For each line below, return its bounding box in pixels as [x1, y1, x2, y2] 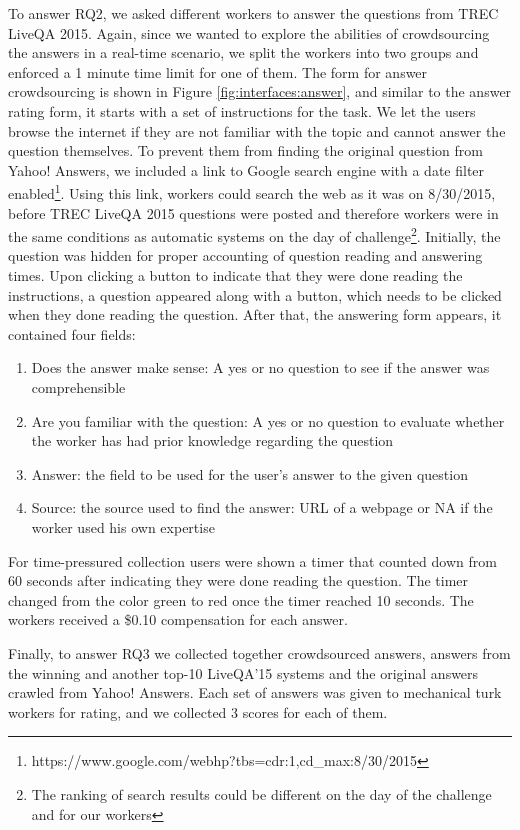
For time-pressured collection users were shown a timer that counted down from [8, 550, 497, 571]
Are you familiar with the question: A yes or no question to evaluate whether [31, 410, 505, 431]
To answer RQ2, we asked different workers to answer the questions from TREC [8, 3, 499, 23]
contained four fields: [8, 323, 136, 344]
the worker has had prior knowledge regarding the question [31, 430, 394, 451]
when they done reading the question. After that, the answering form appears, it [8, 304, 502, 325]
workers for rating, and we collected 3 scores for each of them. [8, 701, 388, 722]
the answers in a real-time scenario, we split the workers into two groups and [8, 42, 479, 63]
